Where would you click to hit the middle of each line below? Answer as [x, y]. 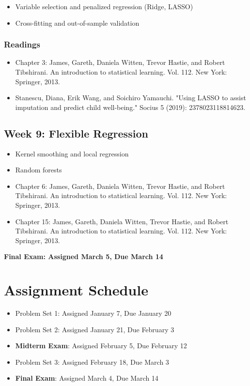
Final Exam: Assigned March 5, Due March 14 [84, 256]
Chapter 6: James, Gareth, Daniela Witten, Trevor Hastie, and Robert [120, 186]
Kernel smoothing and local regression [72, 153]
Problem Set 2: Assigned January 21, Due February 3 [95, 329]
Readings [22, 44]
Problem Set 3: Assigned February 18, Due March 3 [92, 362]
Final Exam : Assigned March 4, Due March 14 [87, 378]
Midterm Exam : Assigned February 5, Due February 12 [101, 346]
